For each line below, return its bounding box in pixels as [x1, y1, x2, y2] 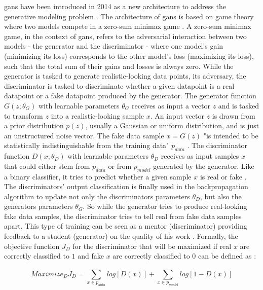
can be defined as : [198, 250, 256, 261]
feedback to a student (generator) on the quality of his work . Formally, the [4, 231, 238, 241]
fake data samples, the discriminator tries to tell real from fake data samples [4, 210, 242, 221]
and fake [78, 250, 104, 261]
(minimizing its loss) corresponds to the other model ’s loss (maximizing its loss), [4, 50, 254, 61]
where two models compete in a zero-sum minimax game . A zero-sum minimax [4, 21, 251, 31]
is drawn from [212, 110, 255, 121]
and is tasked [218, 100, 259, 111]
